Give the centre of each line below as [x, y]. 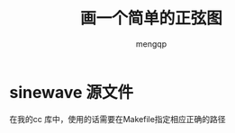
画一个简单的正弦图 [151, 18]
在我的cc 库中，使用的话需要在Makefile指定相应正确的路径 [118, 119]
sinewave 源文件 [72, 92]
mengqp [151, 44]
